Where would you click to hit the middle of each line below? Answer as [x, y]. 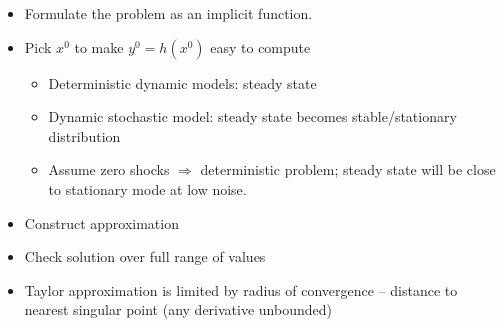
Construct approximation [101, 222]
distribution [84, 135]
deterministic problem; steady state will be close [348, 169]
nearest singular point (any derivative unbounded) [178, 309]
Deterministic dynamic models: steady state [182, 82]
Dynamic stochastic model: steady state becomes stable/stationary [252, 116]
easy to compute [260, 46]
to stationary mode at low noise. [147, 188]
